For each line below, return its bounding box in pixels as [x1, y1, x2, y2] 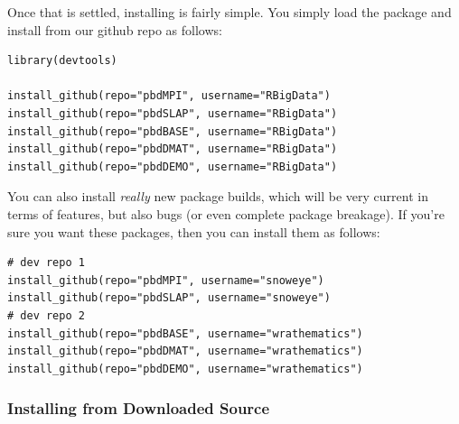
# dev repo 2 [7, 309, 85, 322]
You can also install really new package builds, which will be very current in [7, 187, 428, 206]
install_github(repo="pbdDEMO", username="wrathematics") [7, 362, 363, 375]
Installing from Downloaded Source [7, 397, 270, 419]
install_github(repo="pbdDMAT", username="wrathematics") [7, 345, 363, 358]
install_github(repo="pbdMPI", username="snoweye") [7, 273, 324, 287]
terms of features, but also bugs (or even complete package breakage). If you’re [7, 204, 445, 223]
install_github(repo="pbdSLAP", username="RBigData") [7, 106, 338, 120]
